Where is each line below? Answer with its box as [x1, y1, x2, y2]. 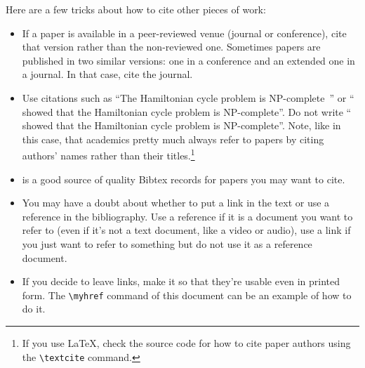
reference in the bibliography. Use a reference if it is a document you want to [22, 209, 353, 223]
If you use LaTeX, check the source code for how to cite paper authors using [22, 336, 351, 350]
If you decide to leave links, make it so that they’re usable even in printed [22, 274, 340, 289]
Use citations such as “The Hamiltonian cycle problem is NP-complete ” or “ [22, 90, 354, 105]
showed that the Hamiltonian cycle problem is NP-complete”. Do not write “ [22, 104, 352, 119]
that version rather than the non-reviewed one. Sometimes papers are [22, 39, 321, 54]
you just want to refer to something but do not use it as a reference [22, 236, 312, 251]
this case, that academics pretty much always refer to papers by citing [22, 131, 324, 146]
